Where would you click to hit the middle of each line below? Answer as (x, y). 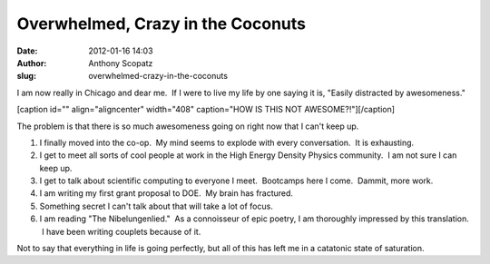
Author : (32, 63)
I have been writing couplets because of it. (121, 231)
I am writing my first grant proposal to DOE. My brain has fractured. (167, 193)
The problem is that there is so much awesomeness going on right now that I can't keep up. (188, 126)
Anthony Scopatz (121, 63)
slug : (26, 76)
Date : (27, 51)
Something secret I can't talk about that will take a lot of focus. (157, 206)
